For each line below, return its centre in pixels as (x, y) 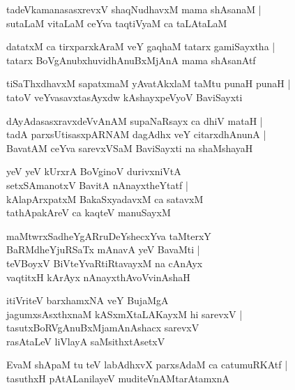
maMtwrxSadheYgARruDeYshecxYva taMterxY (109, 235)
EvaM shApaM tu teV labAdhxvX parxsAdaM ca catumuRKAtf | (147, 365)
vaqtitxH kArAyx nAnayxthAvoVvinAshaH (98, 277)
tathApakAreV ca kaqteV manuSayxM (89, 212)
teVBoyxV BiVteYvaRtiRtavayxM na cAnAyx (105, 263)
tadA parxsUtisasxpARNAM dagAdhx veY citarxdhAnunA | (136, 134)
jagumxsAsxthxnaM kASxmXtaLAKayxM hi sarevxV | (124, 314)
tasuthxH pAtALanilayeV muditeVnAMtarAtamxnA (118, 378)
